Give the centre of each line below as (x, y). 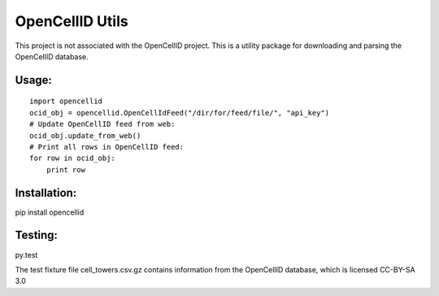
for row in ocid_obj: (72, 158)
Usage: (34, 80)
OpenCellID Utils (72, 21)
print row (65, 170)
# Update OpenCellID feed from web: (102, 124)
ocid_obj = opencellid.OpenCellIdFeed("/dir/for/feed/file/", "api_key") (180, 113)
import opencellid (66, 101)
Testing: (37, 235)
